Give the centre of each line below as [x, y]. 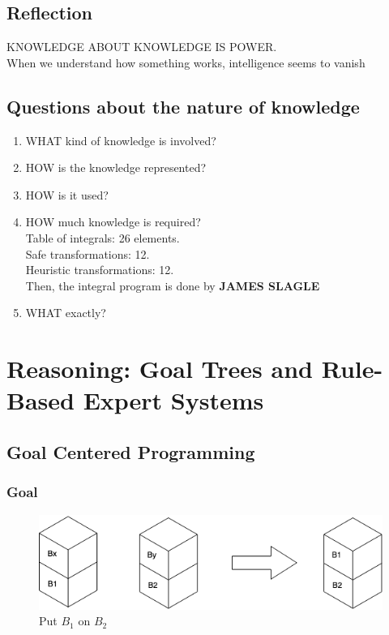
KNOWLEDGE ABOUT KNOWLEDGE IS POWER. [142, 47]
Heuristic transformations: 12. [100, 270]
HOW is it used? [67, 194]
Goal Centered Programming [131, 451]
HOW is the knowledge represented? [116, 167]
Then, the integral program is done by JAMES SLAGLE [173, 285]
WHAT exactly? [66, 313]
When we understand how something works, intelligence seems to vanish [186, 62]
